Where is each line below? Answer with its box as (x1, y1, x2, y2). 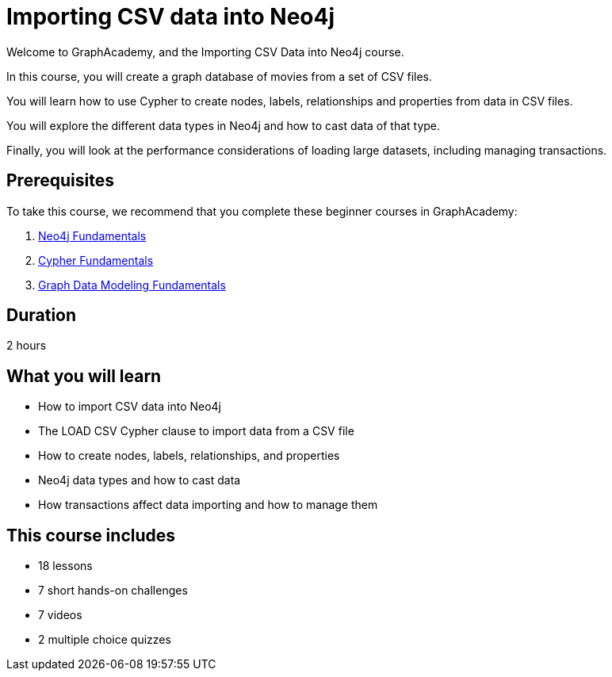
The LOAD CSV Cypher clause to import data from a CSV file (38, 424, 354, 438)
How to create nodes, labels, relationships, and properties (38, 449, 340, 463)
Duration (6, 305, 77, 326)
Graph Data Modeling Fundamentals (38, 277, 226, 292)
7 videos (38, 608, 82, 622)
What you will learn (6, 365, 162, 386)
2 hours (6, 338, 47, 353)
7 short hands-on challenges (38, 583, 188, 598)
